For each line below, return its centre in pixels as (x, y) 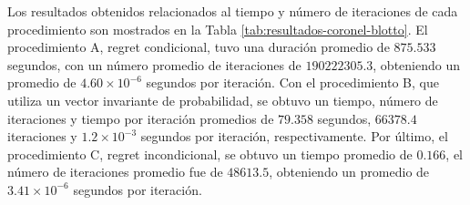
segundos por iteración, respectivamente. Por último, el (294, 136)
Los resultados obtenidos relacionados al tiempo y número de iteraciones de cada (233, 11)
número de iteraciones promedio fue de (115, 172)
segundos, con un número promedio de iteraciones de (154, 64)
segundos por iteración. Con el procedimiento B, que (292, 82)
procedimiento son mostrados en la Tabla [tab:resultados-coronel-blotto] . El (218, 29)
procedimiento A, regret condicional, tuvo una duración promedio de (199, 47)
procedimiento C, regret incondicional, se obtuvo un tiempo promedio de (210, 154)
